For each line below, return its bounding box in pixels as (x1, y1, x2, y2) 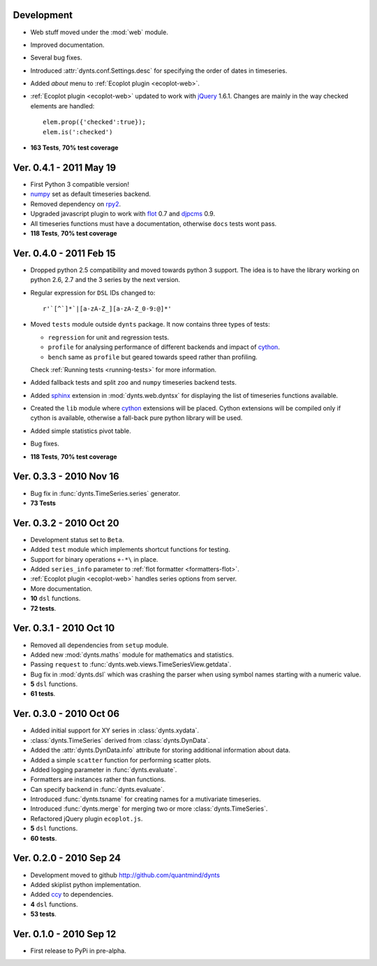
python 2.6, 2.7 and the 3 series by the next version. (30, 276, 181, 284)
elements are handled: (30, 101, 95, 110)
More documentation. (30, 584, 93, 592)
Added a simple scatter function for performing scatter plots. (30, 755, 212, 764)
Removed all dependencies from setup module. (30, 641, 169, 649)
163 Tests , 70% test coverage (30, 143, 119, 152)
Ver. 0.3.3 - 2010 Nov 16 (13, 471, 119, 483)
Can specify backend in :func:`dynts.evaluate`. (30, 785, 165, 793)
